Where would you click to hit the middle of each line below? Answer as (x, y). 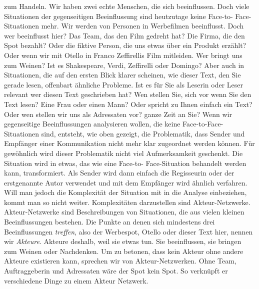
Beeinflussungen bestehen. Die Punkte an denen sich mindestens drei (109, 222)
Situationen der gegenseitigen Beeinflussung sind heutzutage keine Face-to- (118, 16)
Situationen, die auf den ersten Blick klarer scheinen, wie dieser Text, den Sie (122, 75)
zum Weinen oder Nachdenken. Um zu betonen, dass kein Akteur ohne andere (124, 251)
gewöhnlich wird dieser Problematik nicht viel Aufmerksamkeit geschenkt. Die (123, 153)
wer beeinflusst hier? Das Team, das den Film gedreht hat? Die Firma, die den (124, 35)
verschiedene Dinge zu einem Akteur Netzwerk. (76, 280)
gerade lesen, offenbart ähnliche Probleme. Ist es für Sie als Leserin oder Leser (124, 84)
